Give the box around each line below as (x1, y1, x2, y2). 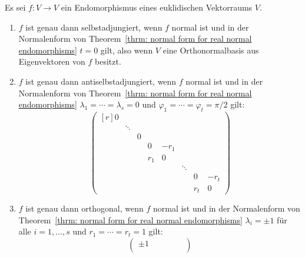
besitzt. (95, 55, 121, 68)
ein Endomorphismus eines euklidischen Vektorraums (61, 1, 253, 13)
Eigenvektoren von (18, 55, 85, 68)
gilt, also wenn (100, 43, 153, 56)
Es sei (5, 1, 26, 13)
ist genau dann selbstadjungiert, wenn (25, 21, 163, 33)
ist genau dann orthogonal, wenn (25, 202, 144, 215)
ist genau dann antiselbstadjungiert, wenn (25, 75, 177, 87)
